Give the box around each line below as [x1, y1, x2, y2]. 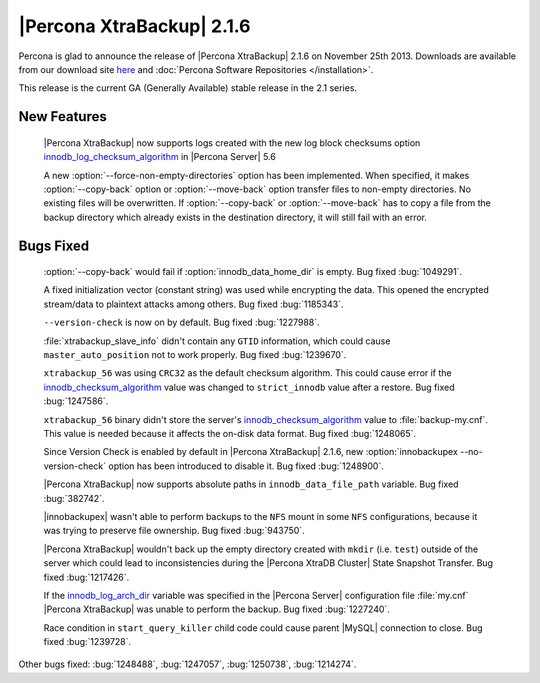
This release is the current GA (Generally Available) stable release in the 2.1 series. [18, 82, 358, 94]
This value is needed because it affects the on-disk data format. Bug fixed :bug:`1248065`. [43, 428, 417, 439]
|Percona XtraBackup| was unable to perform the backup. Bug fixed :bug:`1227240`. [43, 603, 390, 615]
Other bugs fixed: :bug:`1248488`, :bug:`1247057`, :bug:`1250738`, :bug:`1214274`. [18, 658, 357, 670]
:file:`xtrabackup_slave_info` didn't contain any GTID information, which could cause [43, 335, 391, 347]
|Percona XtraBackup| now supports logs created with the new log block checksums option [43, 136, 421, 149]
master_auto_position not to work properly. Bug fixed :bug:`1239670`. [43, 349, 347, 361]
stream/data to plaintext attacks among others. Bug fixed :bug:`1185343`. [43, 298, 344, 310]
